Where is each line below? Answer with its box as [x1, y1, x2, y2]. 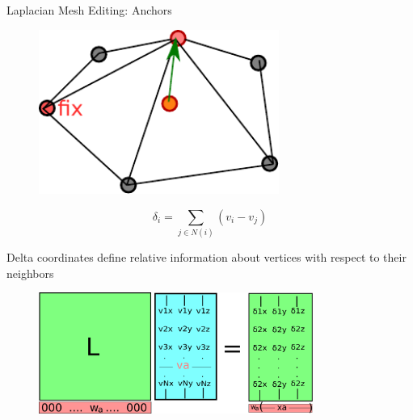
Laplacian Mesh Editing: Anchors [6, 2, 172, 18]
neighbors [6, 264, 54, 281]
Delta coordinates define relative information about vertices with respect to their [6, 249, 407, 266]
